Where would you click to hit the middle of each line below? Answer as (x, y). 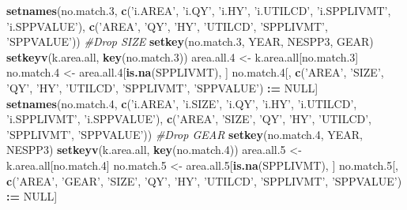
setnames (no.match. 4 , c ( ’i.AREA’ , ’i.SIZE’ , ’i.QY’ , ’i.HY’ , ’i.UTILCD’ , (182, 103)
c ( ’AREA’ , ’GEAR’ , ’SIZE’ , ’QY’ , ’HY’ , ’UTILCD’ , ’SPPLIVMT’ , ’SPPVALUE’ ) (204, 180)
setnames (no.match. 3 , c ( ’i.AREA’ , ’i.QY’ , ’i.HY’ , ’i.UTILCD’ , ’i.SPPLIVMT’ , (199, 10)
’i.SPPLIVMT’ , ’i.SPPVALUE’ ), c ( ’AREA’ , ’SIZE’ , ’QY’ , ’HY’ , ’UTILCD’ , (189, 119)
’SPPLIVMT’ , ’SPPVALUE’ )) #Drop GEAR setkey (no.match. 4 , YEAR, (185, 134)
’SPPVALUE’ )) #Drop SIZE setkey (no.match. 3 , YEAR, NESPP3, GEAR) (190, 41)
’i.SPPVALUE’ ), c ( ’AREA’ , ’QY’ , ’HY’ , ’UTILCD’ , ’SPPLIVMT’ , (167, 26)
